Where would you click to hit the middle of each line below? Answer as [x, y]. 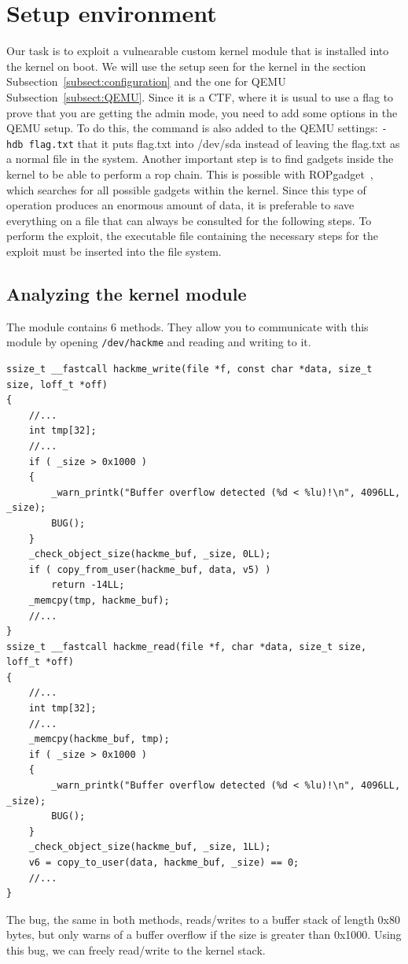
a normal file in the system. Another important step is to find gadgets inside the [200, 159]
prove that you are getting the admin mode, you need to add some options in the [202, 112]
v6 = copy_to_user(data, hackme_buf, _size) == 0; [164, 863]
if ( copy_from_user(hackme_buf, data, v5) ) [150, 569]
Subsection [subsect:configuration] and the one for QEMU [146, 81]
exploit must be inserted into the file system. [114, 251]
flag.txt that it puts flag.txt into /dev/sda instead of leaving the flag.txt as [214, 143]
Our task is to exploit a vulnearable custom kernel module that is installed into [198, 51]
